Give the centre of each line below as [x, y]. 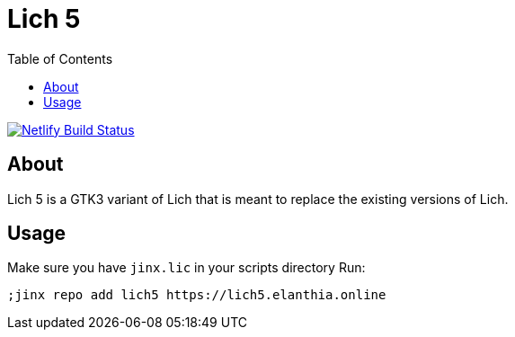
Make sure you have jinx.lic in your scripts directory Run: [186, 268]
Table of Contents [60, 58]
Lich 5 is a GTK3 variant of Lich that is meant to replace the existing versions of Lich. [258, 199]
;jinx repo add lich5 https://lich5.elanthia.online [197, 295]
